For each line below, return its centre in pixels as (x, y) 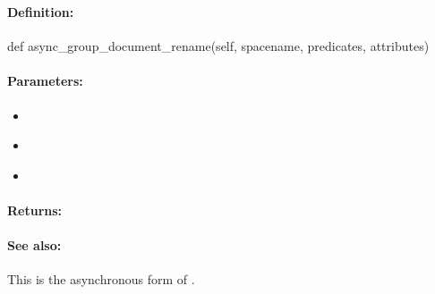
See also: (34, 245)
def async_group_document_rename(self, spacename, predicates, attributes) (218, 46)
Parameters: (45, 81)
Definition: (41, 11)
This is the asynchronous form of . (101, 279)
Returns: (35, 210)
